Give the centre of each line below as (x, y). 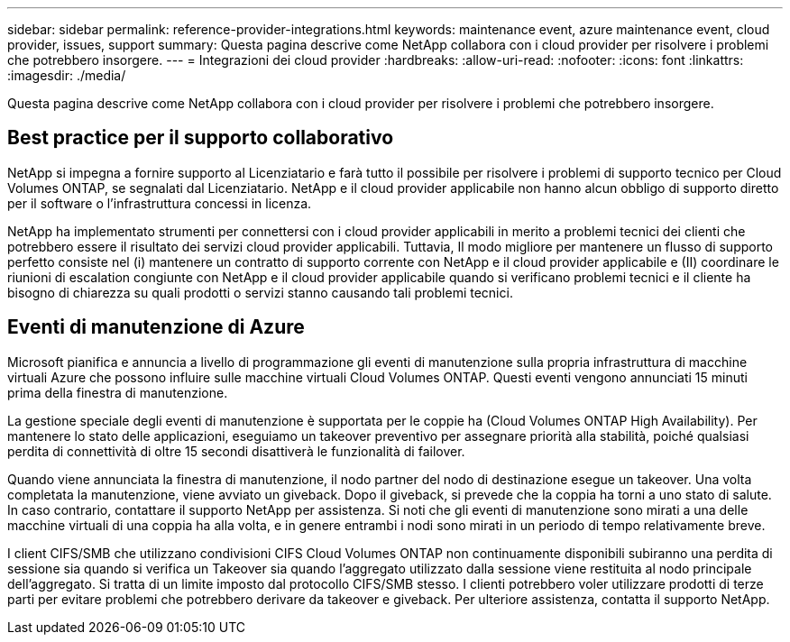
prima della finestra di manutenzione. (118, 392)
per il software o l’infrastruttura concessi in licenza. (160, 203)
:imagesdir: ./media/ (67, 75)
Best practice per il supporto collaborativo (201, 138)
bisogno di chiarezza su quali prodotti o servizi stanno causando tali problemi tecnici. (260, 292)
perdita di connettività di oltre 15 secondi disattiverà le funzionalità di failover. (236, 451)
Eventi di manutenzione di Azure (156, 327)
